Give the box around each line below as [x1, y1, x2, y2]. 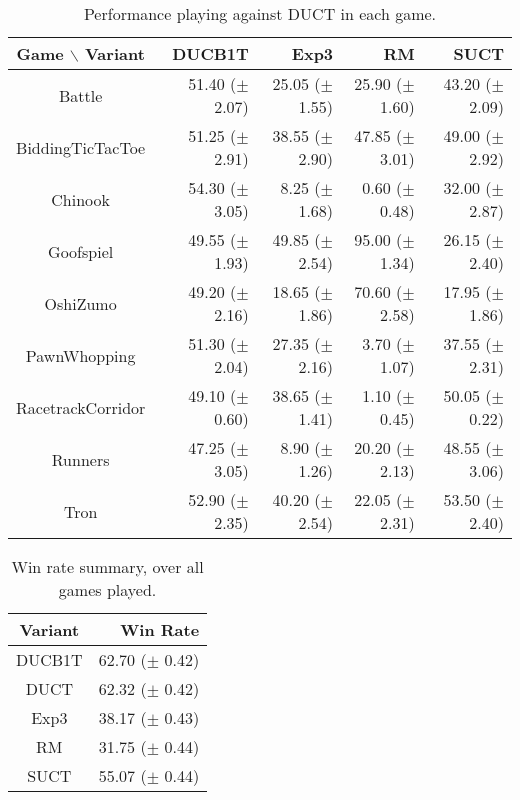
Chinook [51, 187, 110, 211]
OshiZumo [44, 291, 117, 315]
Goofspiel [48, 239, 114, 263]
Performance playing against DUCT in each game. [83, 2, 437, 25]
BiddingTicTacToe [16, 135, 146, 159]
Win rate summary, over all [11, 555, 204, 578]
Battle [58, 83, 103, 107]
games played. [58, 578, 157, 601]
